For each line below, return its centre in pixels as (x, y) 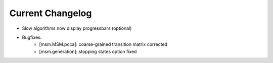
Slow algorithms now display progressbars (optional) (77, 28)
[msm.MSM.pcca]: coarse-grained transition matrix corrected (103, 44)
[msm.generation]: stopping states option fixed (88, 51)
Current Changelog (51, 13)
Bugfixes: (32, 37)
